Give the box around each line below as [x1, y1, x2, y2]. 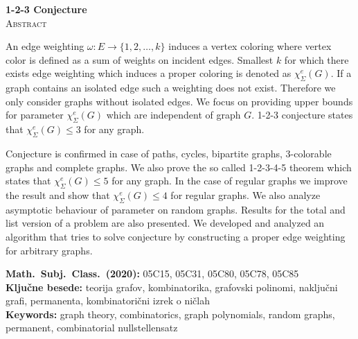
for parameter [6, 107, 64, 122]
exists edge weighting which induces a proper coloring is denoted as [6, 66, 292, 80]
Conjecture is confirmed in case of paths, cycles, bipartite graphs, [6, 146, 283, 160]
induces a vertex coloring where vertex [168, 39, 332, 53]
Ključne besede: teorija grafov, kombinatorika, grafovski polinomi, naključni [6, 279, 338, 294]
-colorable [290, 146, 332, 160]
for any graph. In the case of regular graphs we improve [111, 173, 348, 188]
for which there [284, 52, 349, 67]
